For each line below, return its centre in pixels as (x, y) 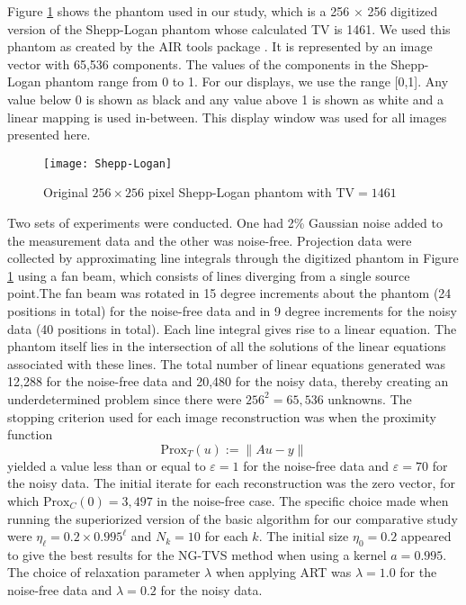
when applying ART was (283, 572)
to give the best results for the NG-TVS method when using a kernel (197, 554)
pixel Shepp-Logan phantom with (240, 192)
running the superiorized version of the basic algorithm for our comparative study (233, 518)
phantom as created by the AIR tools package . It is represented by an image (220, 46)
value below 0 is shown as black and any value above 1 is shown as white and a (225, 99)
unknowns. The (370, 398)
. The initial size (304, 536)
